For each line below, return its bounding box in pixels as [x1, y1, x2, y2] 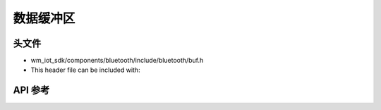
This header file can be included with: [30, 66, 140, 74]
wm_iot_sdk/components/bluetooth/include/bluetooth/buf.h [30, 56, 204, 65]
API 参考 [13, 85, 50, 97]
